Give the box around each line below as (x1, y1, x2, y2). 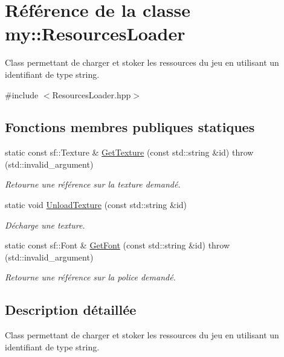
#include (5, 88, 39, 101)
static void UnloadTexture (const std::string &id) (5, 198, 187, 211)
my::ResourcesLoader (5, 21, 186, 46)
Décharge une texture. (5, 218, 85, 231)
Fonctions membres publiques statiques (5, 118, 255, 136)
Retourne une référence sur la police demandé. (5, 271, 176, 283)
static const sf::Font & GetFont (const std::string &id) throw (5, 239, 230, 251)
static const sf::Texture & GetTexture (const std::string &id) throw (5, 146, 254, 159)
